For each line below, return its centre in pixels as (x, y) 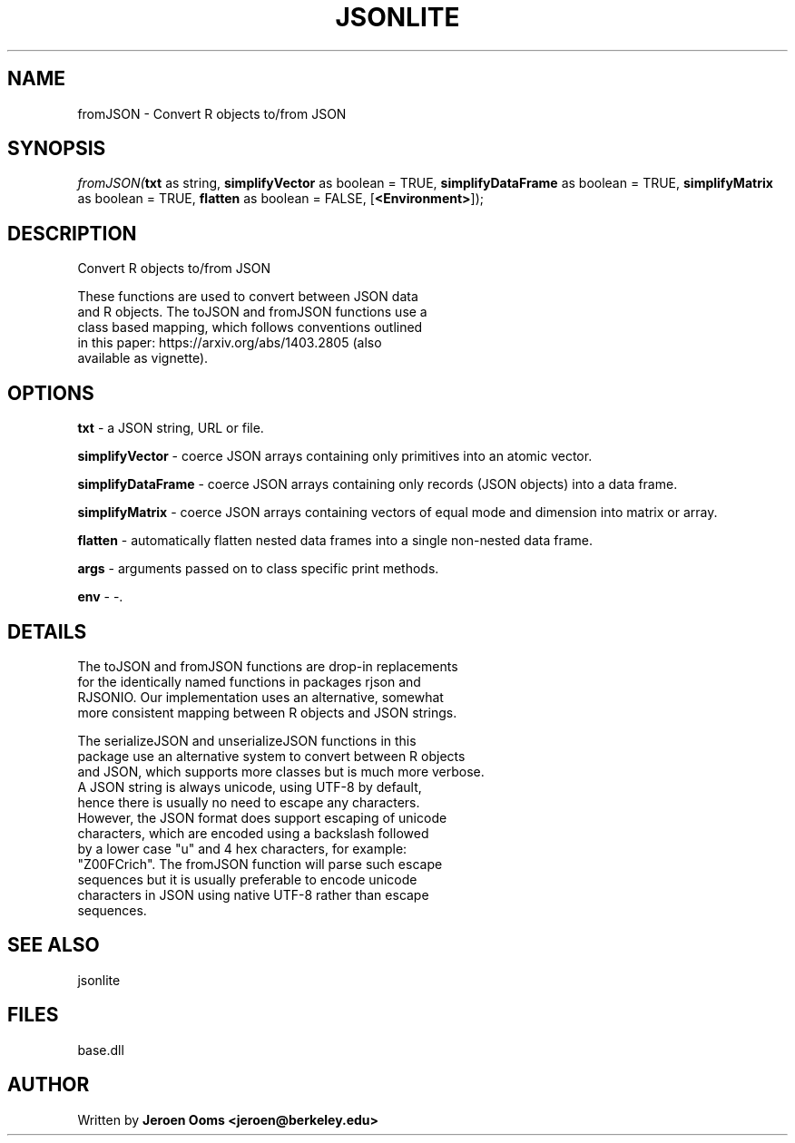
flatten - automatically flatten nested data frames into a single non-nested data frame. (335, 541)
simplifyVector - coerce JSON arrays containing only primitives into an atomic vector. (335, 456)
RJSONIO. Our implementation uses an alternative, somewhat (260, 697)
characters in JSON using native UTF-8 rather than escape (253, 894)
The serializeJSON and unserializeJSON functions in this (247, 740)
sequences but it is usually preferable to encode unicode (247, 879)
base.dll (101, 1050)
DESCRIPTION (72, 233)
